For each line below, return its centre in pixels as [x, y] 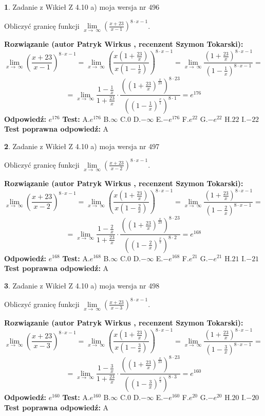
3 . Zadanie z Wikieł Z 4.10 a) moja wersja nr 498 [82, 285]
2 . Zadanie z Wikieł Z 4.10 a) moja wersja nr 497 [82, 146]
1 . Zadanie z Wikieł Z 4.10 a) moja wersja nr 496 [82, 7]
